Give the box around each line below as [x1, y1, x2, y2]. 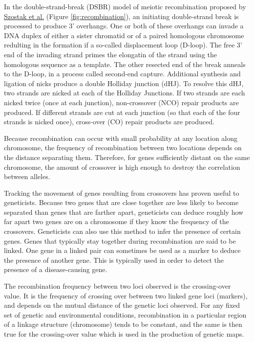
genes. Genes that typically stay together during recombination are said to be [4, 235, 236, 246]
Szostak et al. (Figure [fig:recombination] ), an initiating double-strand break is [4, 11, 239, 21]
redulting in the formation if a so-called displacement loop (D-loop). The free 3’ [4, 40, 242, 50]
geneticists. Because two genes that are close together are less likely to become [4, 197, 239, 207]
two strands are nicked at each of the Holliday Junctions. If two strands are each [4, 88, 245, 98]
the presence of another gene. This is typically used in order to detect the [4, 254, 224, 265]
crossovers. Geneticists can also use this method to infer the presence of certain [4, 226, 241, 236]
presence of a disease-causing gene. [4, 264, 107, 274]
